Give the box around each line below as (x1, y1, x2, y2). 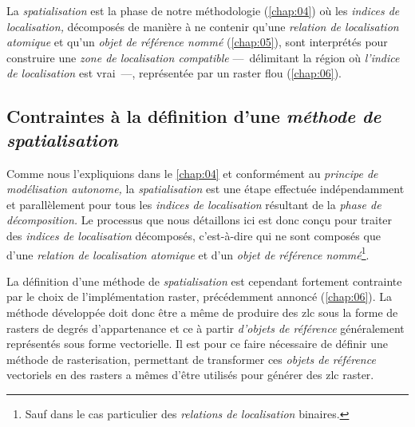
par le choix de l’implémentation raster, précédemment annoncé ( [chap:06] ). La (6, 288, 393, 305)
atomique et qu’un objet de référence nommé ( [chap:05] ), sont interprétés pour (6, 34, 388, 50)
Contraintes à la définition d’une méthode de (6, 104, 381, 128)
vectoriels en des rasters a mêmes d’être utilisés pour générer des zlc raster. (6, 366, 374, 383)
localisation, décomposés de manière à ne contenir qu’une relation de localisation (6, 18, 399, 34)
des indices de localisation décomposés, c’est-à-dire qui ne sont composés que (6, 227, 381, 243)
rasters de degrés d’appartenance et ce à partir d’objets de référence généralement (6, 319, 405, 336)
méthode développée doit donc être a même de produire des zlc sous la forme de (6, 303, 398, 320)
